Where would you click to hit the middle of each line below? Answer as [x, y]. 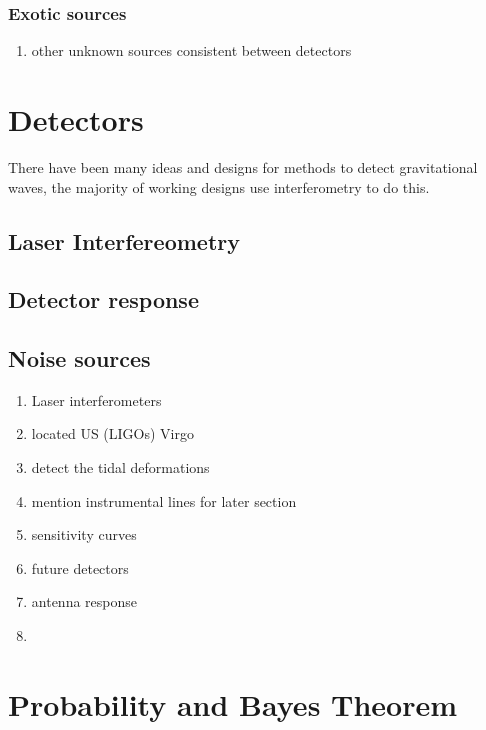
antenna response [84, 601]
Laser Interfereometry [124, 240]
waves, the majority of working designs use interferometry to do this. [219, 186]
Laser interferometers [96, 399]
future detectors [80, 567]
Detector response [103, 299]
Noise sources [79, 358]
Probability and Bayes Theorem [233, 703]
